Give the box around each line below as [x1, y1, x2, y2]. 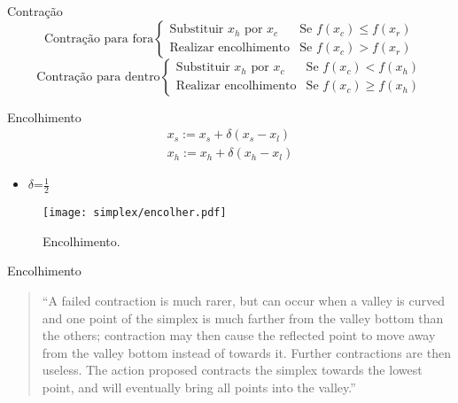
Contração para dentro [36, 70, 160, 83]
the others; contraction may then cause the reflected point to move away [42, 326, 436, 345]
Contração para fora [43, 32, 154, 45]
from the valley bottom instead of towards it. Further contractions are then [42, 343, 451, 361]
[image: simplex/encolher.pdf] [43, 206, 227, 220]
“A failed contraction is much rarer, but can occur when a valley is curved [42, 291, 445, 309]
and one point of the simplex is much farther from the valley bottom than [42, 308, 444, 327]
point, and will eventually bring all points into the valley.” [42, 377, 356, 396]
